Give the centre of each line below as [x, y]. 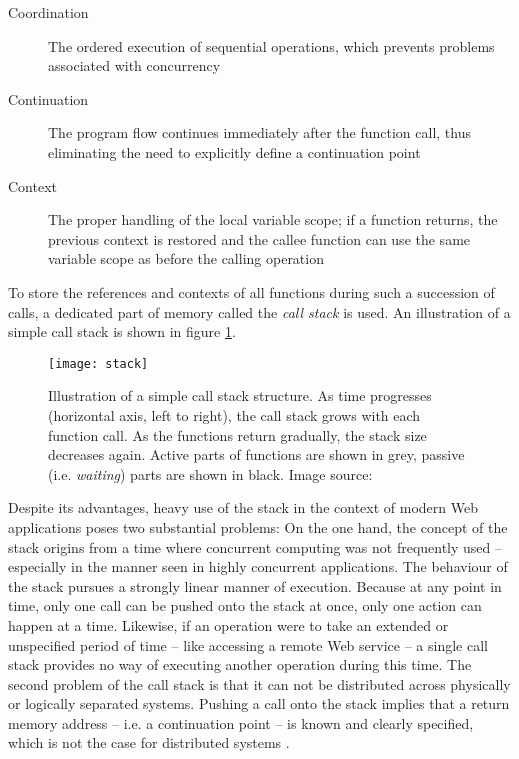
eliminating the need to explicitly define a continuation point [234, 151]
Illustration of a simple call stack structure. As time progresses [240, 395]
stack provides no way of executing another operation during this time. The [240, 664]
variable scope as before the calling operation [186, 258]
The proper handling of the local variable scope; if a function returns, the [273, 219]
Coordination [48, 12]
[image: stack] [98, 363]
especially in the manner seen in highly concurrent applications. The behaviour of [258, 566]
